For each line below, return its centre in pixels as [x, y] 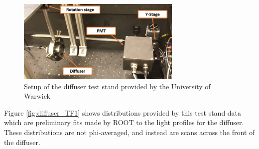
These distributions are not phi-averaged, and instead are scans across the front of [129, 132]
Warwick [37, 96]
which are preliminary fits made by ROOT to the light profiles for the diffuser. [124, 122]
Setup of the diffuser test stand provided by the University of [117, 86]
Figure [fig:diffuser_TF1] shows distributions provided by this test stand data [123, 112]
